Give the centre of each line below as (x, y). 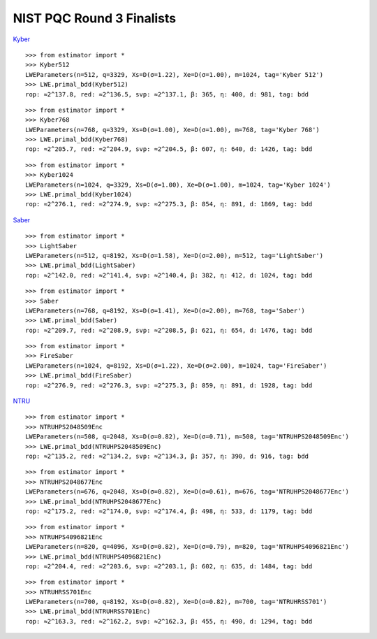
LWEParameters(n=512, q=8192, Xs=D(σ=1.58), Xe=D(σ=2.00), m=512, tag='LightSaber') (175, 256)
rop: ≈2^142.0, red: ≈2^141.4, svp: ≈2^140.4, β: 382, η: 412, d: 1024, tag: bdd (169, 275)
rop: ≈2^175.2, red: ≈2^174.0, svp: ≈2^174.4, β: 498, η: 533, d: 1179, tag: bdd (169, 511)
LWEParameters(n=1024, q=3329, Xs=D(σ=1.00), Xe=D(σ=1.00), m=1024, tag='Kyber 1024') (178, 185)
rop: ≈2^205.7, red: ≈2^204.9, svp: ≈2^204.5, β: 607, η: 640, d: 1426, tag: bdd (169, 149)
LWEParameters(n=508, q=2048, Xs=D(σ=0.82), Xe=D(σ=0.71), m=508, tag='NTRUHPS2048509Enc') (187, 437)
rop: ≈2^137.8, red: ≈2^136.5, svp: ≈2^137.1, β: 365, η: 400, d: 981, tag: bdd (167, 94)
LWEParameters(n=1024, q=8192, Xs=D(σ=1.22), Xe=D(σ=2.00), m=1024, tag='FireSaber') (176, 366)
